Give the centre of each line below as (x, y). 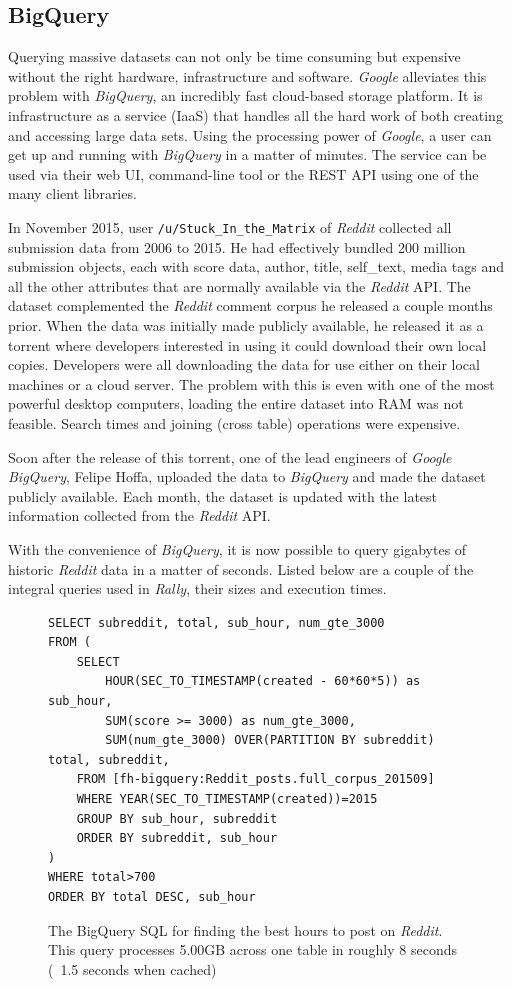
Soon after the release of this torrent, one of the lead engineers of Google (230, 456)
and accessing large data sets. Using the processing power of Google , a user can (250, 134)
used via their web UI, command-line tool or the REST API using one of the (243, 173)
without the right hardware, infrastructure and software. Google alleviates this (247, 75)
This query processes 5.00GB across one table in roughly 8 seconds (252, 949)
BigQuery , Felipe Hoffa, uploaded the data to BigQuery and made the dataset (247, 476)
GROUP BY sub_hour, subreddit (177, 818)
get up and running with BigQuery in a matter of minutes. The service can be (247, 154)
